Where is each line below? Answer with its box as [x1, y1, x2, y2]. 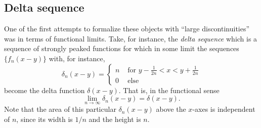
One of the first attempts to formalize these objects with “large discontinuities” [4, 23, 250, 34]
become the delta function [4, 84, 85, 95]
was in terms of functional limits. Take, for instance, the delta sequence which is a [4, 33, 257, 44]
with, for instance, [49, 53, 105, 63]
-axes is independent [192, 104, 255, 114]
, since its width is [16, 113, 73, 124]
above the [156, 104, 186, 114]
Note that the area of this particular [4, 104, 116, 114]
